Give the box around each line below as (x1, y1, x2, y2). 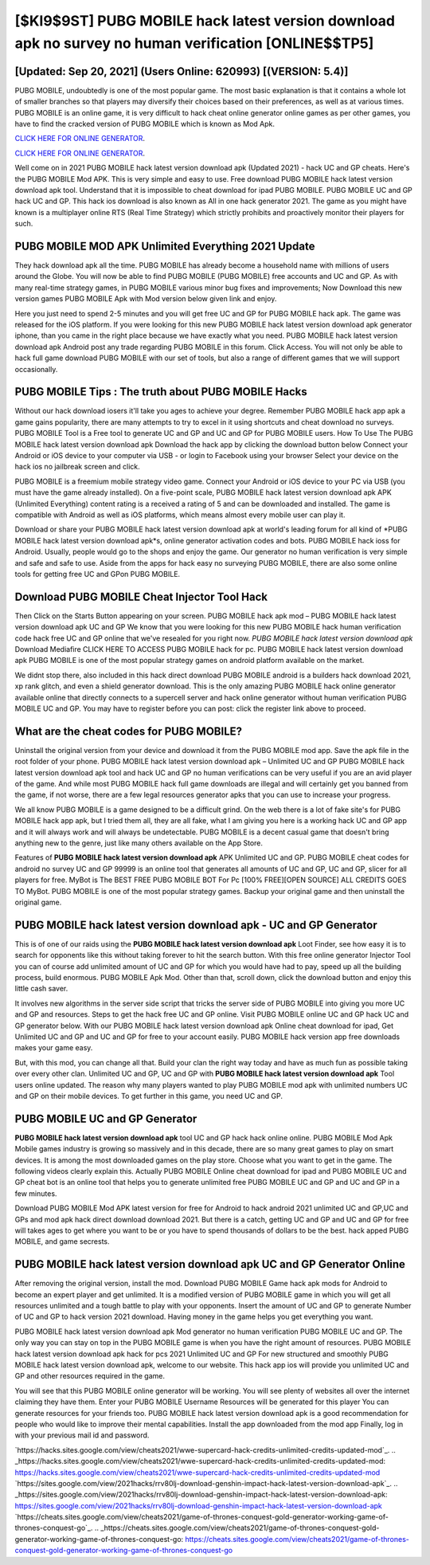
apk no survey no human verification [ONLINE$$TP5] (14, 34, 374, 52)
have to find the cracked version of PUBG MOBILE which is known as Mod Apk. (14, 120, 275, 129)
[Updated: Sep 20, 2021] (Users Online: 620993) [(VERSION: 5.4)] (14, 65, 349, 78)
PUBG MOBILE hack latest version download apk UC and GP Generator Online (14, 1257, 406, 1271)
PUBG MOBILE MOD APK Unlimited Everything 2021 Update (14, 239, 315, 253)
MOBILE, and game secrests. (14, 1237, 111, 1246)
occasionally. (14, 364, 58, 374)
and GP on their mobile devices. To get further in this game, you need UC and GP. (14, 1091, 283, 1100)
